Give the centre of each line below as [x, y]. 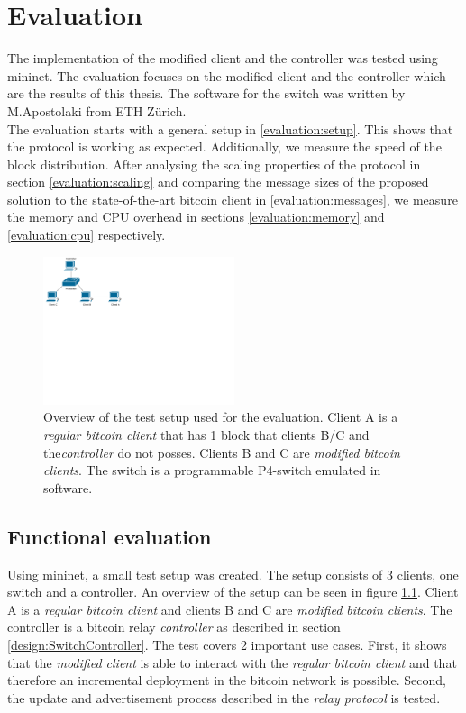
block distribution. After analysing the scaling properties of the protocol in [214, 164]
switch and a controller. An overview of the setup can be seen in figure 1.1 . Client [233, 592]
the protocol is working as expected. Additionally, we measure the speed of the [224, 146]
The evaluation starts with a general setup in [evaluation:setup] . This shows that [230, 128]
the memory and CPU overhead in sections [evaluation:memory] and [196, 217]
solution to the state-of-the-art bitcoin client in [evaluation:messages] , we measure [233, 199]
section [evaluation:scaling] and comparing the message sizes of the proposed [218, 182]
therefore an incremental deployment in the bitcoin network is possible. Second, [227, 680]
